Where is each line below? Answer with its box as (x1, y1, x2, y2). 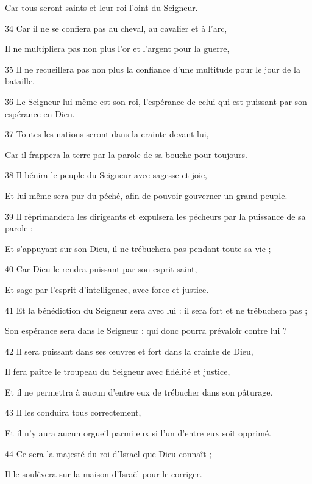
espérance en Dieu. (5, 107, 75, 120)
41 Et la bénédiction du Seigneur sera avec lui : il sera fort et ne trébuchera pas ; (5, 303, 308, 316)
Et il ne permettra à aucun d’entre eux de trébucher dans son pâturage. (5, 385, 273, 398)
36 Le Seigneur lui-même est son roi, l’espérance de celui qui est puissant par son (5, 95, 307, 107)
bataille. (5, 74, 35, 87)
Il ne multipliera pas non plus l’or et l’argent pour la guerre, (5, 42, 230, 55)
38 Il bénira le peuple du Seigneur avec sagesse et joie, (5, 168, 207, 181)
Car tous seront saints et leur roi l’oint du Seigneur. (5, 1, 198, 13)
